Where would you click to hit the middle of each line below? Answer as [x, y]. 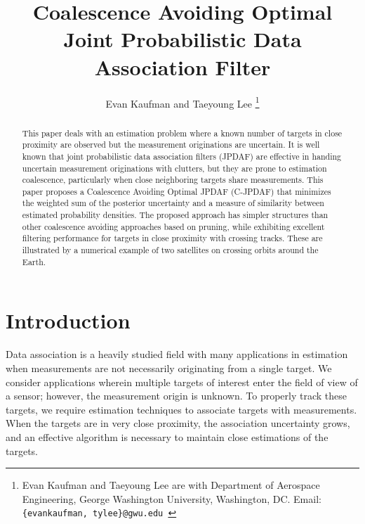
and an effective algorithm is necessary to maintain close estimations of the [167, 436]
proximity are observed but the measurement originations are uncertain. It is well [171, 145]
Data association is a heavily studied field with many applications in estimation [177, 354]
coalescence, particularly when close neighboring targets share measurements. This [173, 180]
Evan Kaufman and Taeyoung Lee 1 [182, 102]
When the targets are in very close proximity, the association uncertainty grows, [178, 423]
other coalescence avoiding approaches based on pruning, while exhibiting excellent [173, 226]
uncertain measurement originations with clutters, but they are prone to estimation [174, 168]
